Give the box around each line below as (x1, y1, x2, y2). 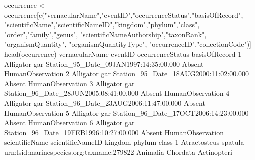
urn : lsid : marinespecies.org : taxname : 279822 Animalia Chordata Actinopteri (4, 146, 232, 157)
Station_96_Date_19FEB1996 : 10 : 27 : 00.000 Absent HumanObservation (4, 127, 224, 137)
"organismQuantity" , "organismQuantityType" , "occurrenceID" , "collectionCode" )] (4, 39, 251, 49)
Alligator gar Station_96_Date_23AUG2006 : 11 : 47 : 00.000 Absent (4, 97, 205, 108)
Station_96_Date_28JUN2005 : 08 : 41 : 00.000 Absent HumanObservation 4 (4, 88, 230, 98)
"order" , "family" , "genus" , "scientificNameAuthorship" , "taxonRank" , (4, 29, 207, 39)
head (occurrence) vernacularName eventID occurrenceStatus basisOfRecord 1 (4, 48, 242, 59)
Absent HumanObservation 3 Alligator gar (4, 78, 135, 88)
